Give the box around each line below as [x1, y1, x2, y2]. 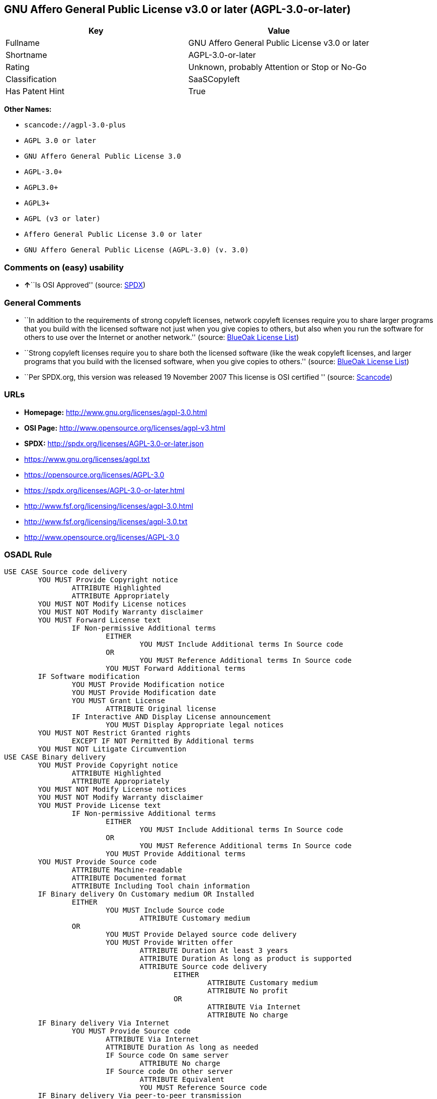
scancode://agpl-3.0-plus [24, 121, 126, 129]
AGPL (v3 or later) [24, 215, 101, 223]
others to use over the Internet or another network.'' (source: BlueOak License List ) [24, 332, 299, 341]
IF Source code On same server [106, 1051, 229, 1060]
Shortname [6, 50, 47, 60]
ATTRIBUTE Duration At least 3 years [139, 946, 288, 955]
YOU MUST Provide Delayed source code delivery [106, 930, 297, 939]
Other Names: [4, 105, 52, 114]
